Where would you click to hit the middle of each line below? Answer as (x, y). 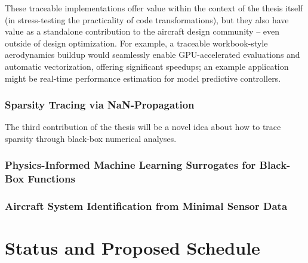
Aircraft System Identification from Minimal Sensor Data (146, 206)
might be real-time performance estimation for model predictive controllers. (143, 78)
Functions (51, 179)
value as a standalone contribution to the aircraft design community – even (142, 31)
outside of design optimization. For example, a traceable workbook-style (136, 43)
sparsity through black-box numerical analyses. (91, 138)
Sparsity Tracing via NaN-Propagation (100, 105)
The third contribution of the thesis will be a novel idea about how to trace (143, 127)
